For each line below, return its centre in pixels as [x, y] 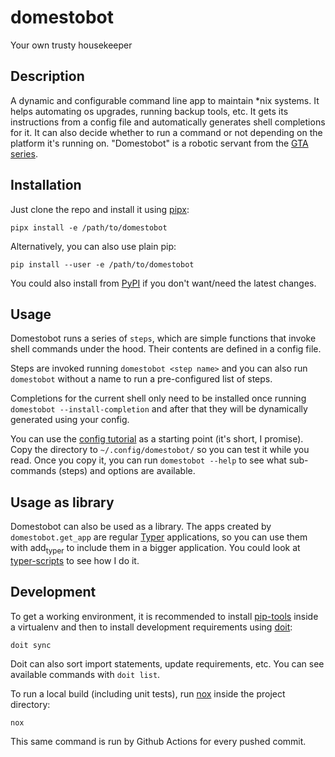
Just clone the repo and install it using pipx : [100, 209]
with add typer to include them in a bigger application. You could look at [155, 549]
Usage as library [62, 502]
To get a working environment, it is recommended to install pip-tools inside [164, 616]
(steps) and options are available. [127, 471]
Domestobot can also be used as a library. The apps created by [141, 527]
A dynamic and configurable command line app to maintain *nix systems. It [165, 100]
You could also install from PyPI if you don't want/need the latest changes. [163, 283]
